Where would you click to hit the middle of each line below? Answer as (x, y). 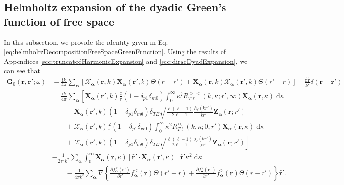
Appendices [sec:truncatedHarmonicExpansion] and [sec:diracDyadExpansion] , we (126, 61)
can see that (22, 71)
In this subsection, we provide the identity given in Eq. (86, 42)
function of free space (59, 21)
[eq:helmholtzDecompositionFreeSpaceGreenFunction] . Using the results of (115, 51)
